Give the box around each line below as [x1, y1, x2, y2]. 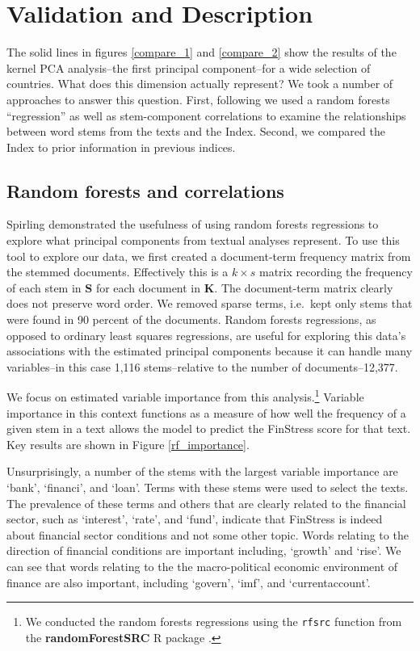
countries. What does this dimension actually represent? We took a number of [6, 75, 393, 92]
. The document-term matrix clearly [214, 279, 393, 296]
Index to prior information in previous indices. [6, 138, 236, 155]
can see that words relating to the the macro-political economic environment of [6, 558, 398, 575]
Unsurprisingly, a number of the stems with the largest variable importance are [6, 463, 398, 480]
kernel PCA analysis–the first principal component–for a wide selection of [6, 59, 371, 76]
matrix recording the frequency [259, 263, 413, 280]
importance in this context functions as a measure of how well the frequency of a [6, 404, 406, 421]
